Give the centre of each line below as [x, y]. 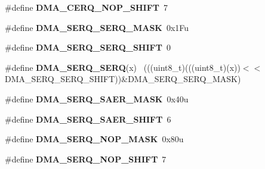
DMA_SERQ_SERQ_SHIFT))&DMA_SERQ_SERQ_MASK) [123, 79]
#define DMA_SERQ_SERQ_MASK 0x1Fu [97, 27]
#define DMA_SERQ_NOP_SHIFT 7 [86, 159]
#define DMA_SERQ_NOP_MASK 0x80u [94, 139]
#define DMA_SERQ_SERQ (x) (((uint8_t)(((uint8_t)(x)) [123, 67]
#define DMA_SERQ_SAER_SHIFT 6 [88, 119]
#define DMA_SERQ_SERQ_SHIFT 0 [88, 47]
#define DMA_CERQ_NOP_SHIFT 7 [87, 7]
